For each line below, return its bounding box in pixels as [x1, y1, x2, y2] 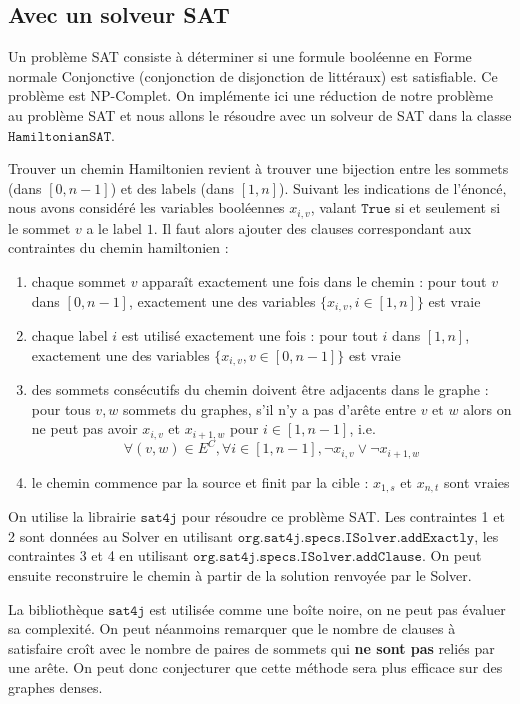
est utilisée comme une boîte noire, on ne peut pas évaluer [149, 598, 506, 619]
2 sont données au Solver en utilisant [8, 525, 234, 546]
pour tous [31, 398, 91, 419]
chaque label [31, 325, 108, 346]
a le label [86, 217, 143, 238]
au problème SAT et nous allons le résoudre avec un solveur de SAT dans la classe [8, 104, 512, 125]
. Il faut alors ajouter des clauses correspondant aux [153, 217, 472, 238]
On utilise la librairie [8, 506, 136, 527]
